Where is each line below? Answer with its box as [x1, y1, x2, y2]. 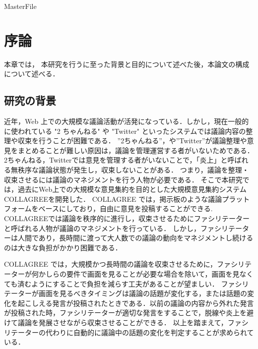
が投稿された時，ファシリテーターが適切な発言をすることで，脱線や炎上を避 [4, 307, 254, 318]
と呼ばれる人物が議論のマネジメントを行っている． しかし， [4, 223, 200, 233]
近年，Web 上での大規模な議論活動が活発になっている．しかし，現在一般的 [4, 116, 249, 126]
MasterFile [4, 1, 37, 11]
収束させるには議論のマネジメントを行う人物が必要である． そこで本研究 [4, 174, 243, 184]
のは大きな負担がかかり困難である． [4, 242, 122, 252]
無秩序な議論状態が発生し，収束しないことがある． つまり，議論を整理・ [10, 165, 249, 175]
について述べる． [4, 68, 60, 79]
